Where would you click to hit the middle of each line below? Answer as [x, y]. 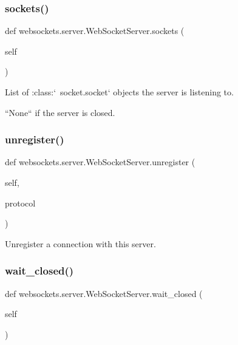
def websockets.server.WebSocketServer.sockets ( [95, 31]
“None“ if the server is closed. [60, 112]
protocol [20, 203]
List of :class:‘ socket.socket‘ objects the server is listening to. [119, 92]
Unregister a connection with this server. [80, 243]
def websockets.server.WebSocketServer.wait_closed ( [104, 293]
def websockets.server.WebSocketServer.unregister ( [100, 162]
